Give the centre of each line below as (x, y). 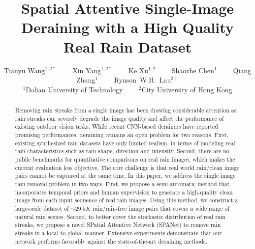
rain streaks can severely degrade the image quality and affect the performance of (119, 118)
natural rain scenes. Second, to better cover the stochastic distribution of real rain (120, 216)
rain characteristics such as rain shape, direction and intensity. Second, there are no (122, 151)
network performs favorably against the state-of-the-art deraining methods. (111, 241)
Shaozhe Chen (193, 70)
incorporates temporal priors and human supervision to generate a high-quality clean (124, 192)
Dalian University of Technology (74, 89)
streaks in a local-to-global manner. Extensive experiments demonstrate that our (118, 233)
